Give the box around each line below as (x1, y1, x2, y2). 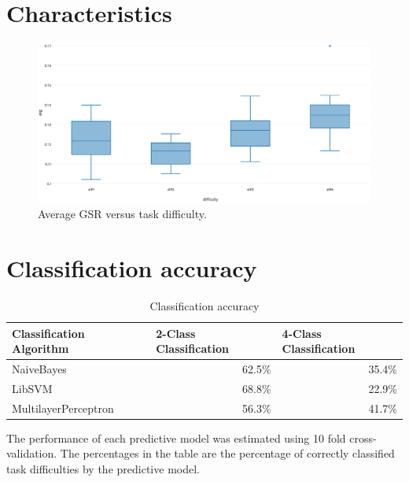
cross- (349, 429, 377, 446)
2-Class (156, 324, 196, 341)
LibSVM (12, 380, 53, 396)
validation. (6, 445, 57, 462)
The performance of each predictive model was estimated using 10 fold (6, 429, 346, 446)
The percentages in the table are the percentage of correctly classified (60, 445, 395, 462)
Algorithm (12, 340, 69, 357)
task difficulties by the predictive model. (6, 460, 200, 476)
